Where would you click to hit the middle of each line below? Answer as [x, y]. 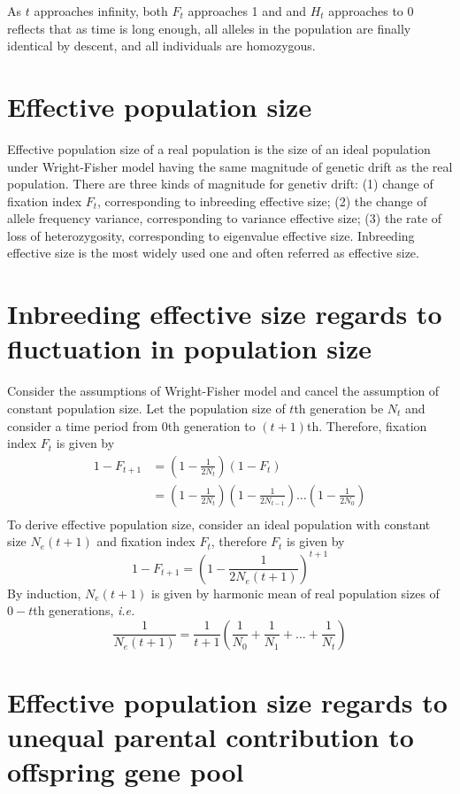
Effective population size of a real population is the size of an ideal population [219, 148]
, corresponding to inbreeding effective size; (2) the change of [262, 200]
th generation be [339, 408]
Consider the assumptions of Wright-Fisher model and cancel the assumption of [223, 391]
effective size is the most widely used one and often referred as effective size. [213, 253]
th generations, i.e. [84, 610]
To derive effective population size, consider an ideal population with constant [219, 524]
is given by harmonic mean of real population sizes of [295, 593]
